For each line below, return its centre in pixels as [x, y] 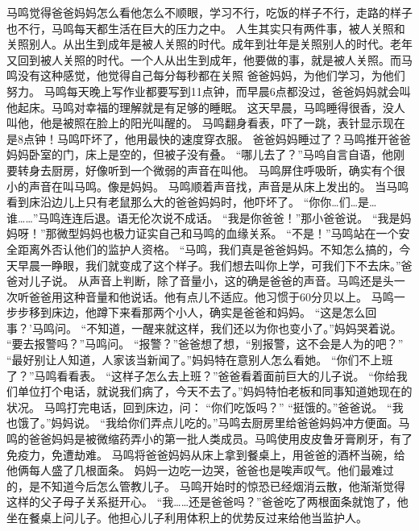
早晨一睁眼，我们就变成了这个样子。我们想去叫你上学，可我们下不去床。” [209, 265]
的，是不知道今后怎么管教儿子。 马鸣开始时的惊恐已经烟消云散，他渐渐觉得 [206, 485]
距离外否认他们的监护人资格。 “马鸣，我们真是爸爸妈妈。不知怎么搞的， [208, 249]
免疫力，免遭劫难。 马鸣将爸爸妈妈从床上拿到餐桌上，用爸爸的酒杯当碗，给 [206, 454]
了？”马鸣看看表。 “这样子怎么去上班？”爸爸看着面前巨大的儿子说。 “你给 [201, 375]
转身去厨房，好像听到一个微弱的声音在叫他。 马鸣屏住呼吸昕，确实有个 [205, 170]
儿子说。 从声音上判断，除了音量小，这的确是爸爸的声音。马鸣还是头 [211, 281]
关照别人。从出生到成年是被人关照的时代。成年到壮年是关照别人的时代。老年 [209, 44]
